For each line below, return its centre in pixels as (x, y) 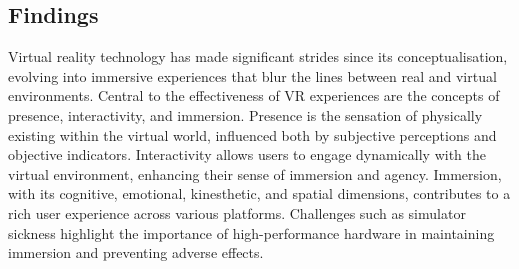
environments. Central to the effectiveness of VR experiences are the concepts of (254, 95)
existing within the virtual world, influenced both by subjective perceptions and (252, 134)
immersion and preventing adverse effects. (136, 252)
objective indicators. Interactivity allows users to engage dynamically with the (247, 154)
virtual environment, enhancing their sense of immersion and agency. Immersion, (255, 173)
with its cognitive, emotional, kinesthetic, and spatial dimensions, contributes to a (259, 193)
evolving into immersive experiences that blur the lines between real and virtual (252, 75)
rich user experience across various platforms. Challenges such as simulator (237, 212)
